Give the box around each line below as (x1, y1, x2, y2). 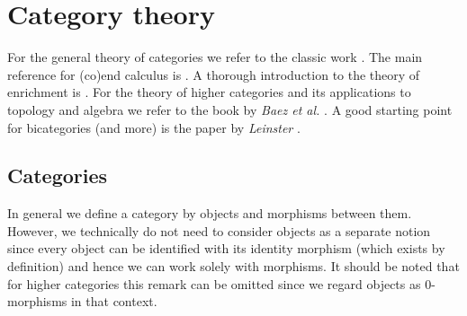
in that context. (70, 292, 157, 311)
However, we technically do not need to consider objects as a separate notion (7, 221, 431, 240)
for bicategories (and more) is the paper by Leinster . (7, 118, 301, 136)
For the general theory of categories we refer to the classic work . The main (7, 48, 423, 66)
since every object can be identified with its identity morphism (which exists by (7, 239, 445, 258)
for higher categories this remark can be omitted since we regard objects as (7, 274, 421, 293)
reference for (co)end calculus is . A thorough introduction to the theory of (7, 65, 420, 83)
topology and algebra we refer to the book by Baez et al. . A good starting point (7, 100, 453, 118)
